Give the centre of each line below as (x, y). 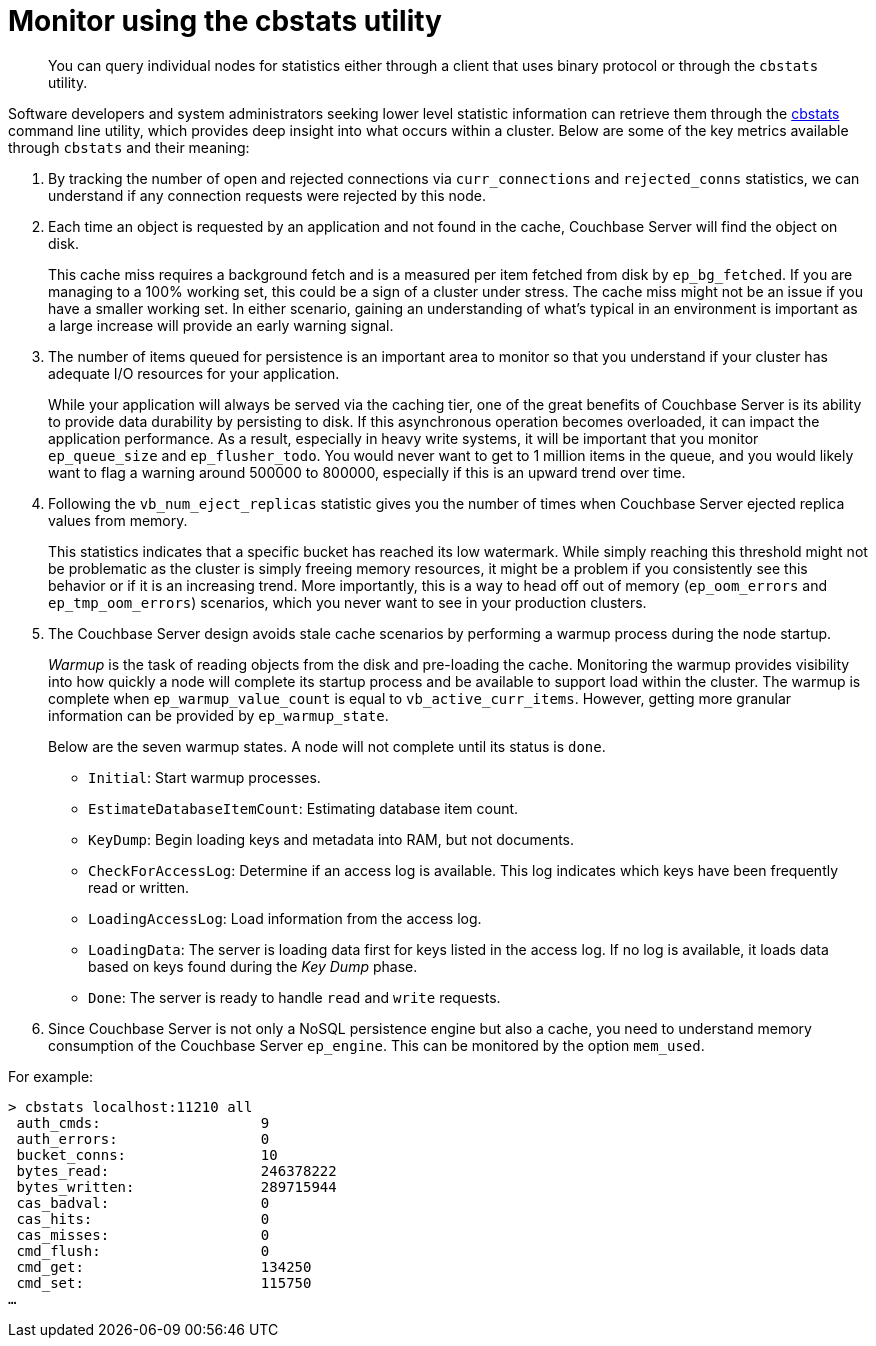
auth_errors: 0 (143, 1138)
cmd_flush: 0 (143, 1250)
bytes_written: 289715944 (176, 1186)
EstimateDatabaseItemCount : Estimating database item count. (303, 808)
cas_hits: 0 (143, 1218)
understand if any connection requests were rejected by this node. (267, 195)
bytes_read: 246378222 (176, 1170)
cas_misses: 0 (143, 1234)
